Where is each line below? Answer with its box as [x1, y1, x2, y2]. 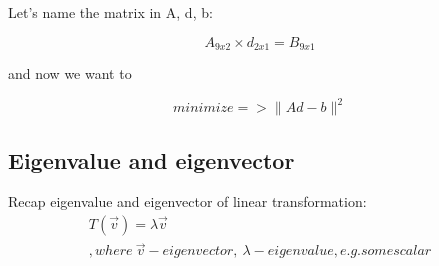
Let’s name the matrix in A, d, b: [8, 2, 213, 22]
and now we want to [8, 63, 132, 84]
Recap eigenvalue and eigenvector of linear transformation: [8, 191, 367, 212]
